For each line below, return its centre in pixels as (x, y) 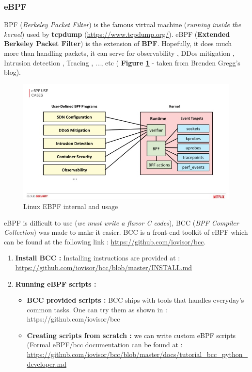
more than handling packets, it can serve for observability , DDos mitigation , (119, 53)
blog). (13, 72)
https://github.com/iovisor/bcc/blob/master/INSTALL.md (104, 267)
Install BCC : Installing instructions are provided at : (98, 258)
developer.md (47, 364)
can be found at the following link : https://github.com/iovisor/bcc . (105, 241)
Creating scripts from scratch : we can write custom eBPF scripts (131, 335)
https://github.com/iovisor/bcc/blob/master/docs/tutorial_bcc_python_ (137, 354)
